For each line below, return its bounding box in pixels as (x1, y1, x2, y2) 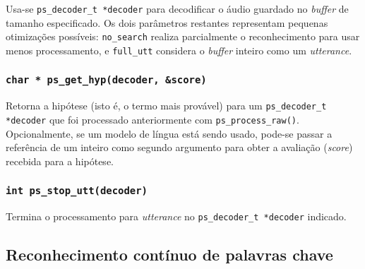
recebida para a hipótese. (6, 153, 114, 168)
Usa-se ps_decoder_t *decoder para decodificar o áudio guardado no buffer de (6, 1, 349, 16)
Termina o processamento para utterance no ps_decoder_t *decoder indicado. (6, 209, 347, 224)
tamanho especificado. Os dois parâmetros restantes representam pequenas (6, 15, 328, 30)
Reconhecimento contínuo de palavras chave (6, 244, 333, 265)
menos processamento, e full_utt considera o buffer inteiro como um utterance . (6, 42, 352, 57)
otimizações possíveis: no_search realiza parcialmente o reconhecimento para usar (6, 29, 360, 44)
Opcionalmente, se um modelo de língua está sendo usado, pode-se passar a (6, 126, 333, 141)
